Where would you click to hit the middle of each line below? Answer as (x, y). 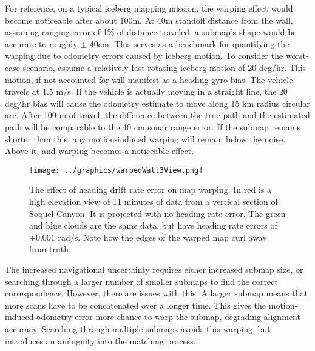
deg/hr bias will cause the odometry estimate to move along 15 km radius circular (157, 103)
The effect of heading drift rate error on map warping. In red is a (150, 189)
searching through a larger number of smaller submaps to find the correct (141, 281)
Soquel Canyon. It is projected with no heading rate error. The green (157, 213)
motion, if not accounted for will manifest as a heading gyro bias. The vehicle (149, 79)
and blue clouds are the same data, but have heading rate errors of (153, 225)
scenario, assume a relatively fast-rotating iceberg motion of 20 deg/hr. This (164, 67)
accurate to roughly (41, 43)
